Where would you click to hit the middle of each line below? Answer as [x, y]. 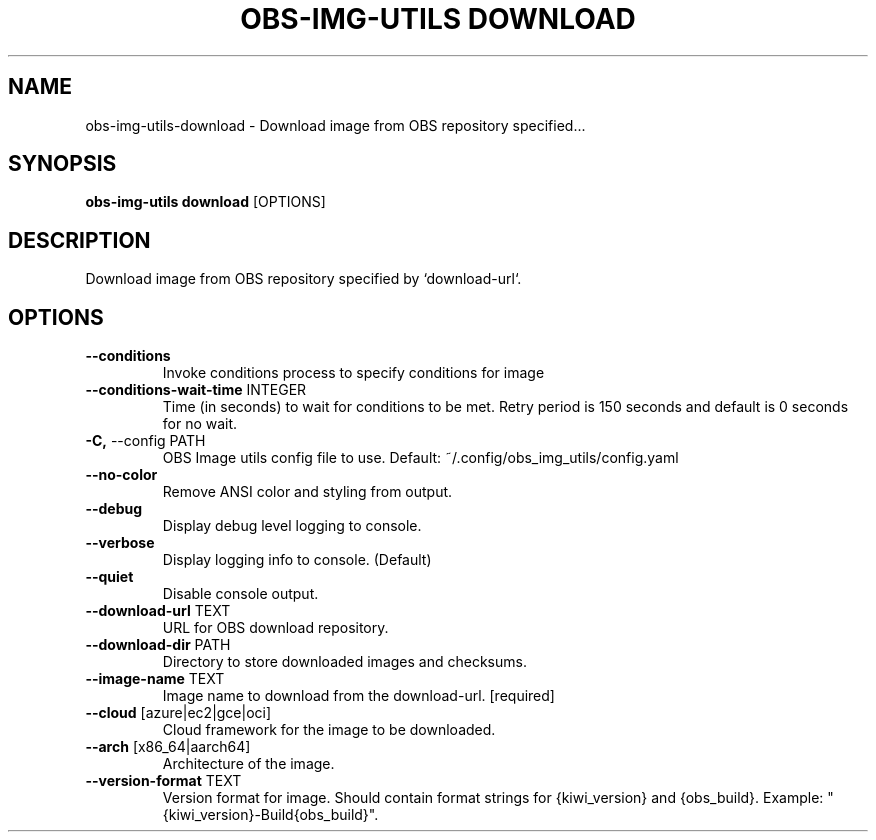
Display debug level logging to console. [292, 526]
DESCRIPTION [79, 240]
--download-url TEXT [158, 611]
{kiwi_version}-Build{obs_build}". [270, 815]
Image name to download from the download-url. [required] [358, 696]
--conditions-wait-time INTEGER [196, 390]
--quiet [109, 577]
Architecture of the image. [248, 764]
